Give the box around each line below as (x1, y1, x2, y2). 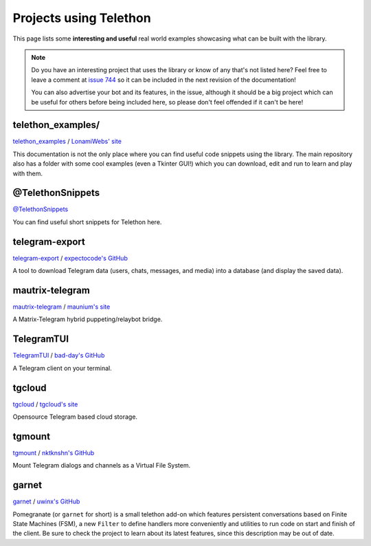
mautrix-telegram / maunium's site (12, 303, 111, 311)
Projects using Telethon (12, 10, 151, 25)
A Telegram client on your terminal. (12, 364, 113, 372)
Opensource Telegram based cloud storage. (12, 413, 137, 421)
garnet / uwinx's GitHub (12, 497, 80, 505)
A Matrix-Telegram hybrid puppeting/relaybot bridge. (12, 315, 163, 323)
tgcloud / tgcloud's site (12, 400, 78, 408)
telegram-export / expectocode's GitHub (12, 254, 128, 262)
